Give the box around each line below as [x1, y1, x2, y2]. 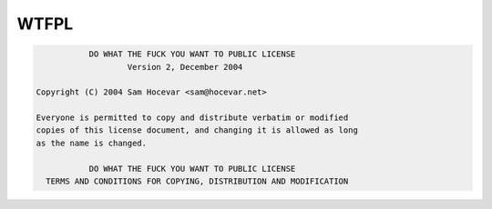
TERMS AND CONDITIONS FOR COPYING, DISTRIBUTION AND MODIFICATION [46, 176, 349, 186]
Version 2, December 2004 [127, 62, 243, 72]
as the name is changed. [36, 137, 148, 148]
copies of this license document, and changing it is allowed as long [36, 125, 359, 135]
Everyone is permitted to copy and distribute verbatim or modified [36, 113, 349, 123]
